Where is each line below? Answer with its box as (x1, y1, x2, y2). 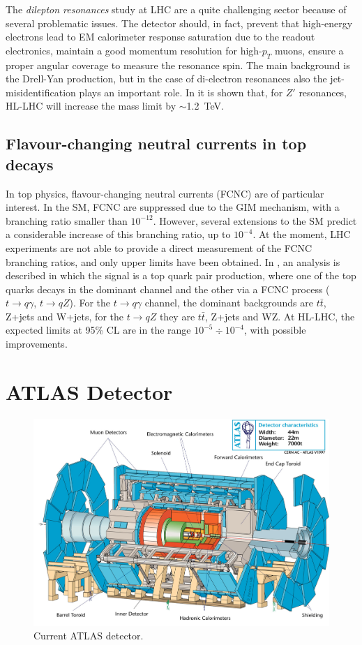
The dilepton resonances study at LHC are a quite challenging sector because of (6, 2, 347, 16)
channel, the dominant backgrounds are (144, 295, 313, 310)
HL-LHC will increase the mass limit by (6, 98, 176, 113)
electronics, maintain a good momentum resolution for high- (6, 43, 262, 57)
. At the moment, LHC (252, 227, 351, 242)
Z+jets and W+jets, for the (6, 309, 123, 323)
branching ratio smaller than (6, 213, 128, 228)
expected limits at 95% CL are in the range (6, 322, 191, 337)
